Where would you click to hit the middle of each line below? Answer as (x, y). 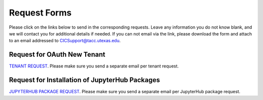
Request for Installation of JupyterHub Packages (85, 80)
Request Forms (40, 13)
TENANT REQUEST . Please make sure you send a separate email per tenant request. (94, 66)
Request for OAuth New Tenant (57, 55)
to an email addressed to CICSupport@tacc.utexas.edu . (65, 41)
